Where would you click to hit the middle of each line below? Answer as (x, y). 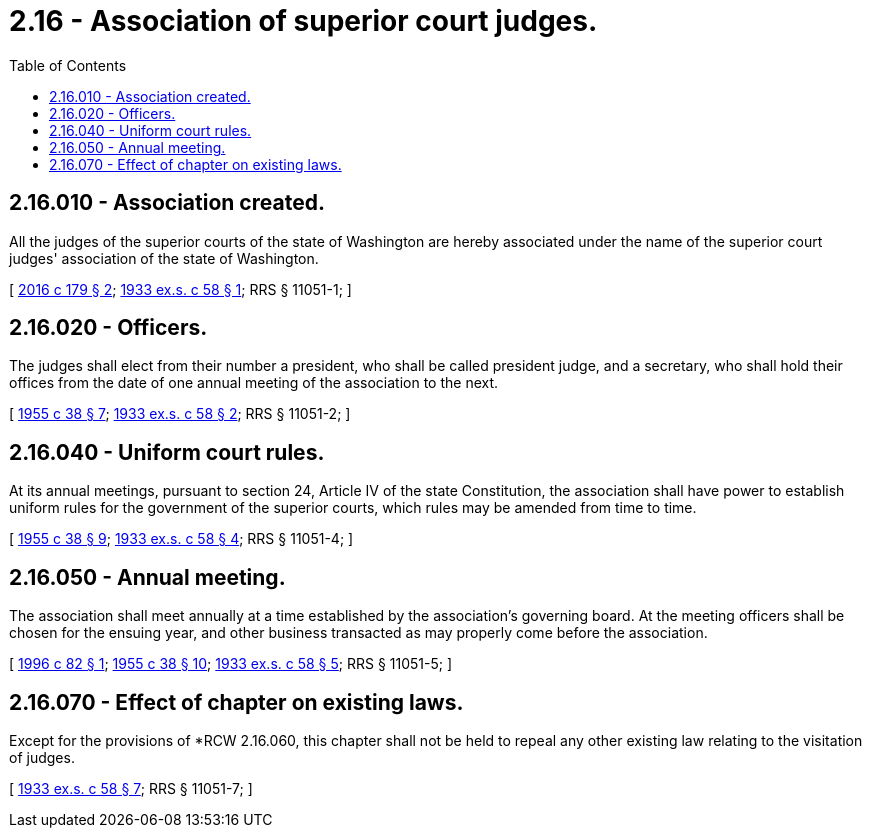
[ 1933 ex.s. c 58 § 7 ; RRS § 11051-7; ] (131, 788)
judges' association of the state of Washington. (164, 258)
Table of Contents (68, 65)
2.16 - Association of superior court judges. (303, 21)
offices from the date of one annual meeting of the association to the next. (254, 383)
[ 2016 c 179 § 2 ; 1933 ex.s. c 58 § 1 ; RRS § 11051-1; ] (180, 289)
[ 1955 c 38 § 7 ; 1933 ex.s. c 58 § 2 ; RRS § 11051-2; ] (180, 414)
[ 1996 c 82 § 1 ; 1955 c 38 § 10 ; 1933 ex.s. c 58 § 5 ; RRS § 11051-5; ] (231, 664)
